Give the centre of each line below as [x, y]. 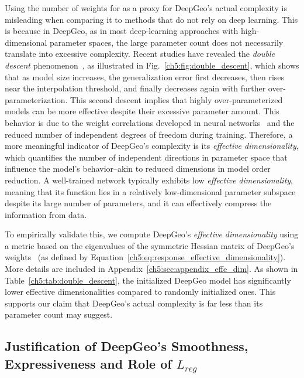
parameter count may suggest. [59, 314]
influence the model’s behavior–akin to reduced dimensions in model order [138, 168]
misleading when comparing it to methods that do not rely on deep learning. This [151, 19]
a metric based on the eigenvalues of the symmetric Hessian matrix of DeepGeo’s [150, 245]
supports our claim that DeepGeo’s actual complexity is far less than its [134, 303]
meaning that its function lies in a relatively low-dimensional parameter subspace [150, 191]
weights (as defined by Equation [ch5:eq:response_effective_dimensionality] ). [145, 257]
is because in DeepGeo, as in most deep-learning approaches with [122, 31]
